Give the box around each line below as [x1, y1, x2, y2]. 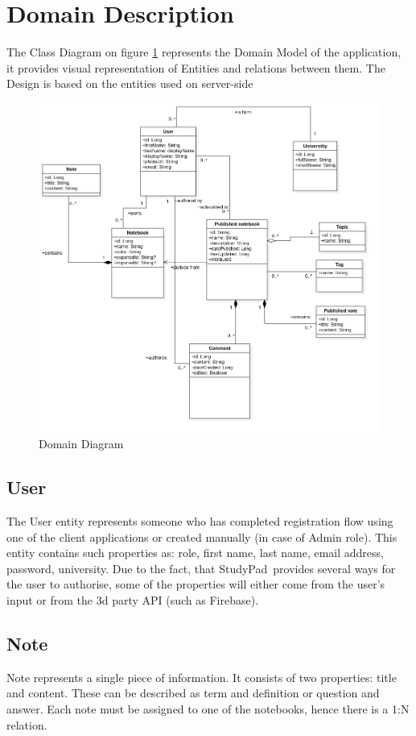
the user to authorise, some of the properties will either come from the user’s [6, 576, 385, 593]
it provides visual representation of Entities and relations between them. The [6, 59, 385, 76]
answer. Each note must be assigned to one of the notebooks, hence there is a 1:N [6, 701, 410, 717]
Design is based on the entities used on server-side [6, 75, 253, 92]
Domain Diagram [39, 435, 124, 452]
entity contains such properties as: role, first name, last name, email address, [6, 544, 384, 561]
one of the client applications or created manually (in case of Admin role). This [6, 528, 397, 545]
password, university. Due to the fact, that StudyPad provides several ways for [6, 559, 396, 576]
